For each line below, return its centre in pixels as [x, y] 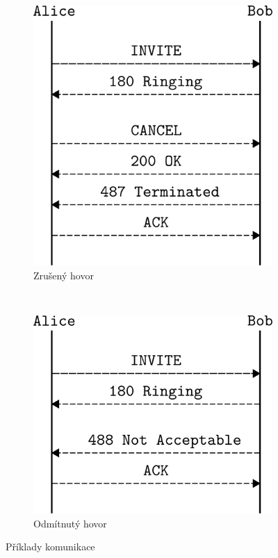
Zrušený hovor [64, 275]
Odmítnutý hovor [70, 523]
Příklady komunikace [50, 547]
